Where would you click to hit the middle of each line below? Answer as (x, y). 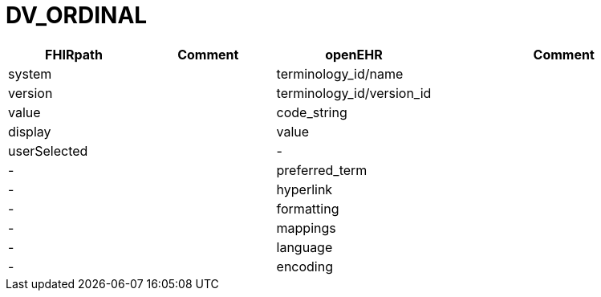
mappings (306, 228)
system (30, 73)
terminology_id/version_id (354, 93)
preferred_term (322, 170)
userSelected (48, 151)
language (305, 247)
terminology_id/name (340, 73)
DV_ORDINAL (77, 15)
